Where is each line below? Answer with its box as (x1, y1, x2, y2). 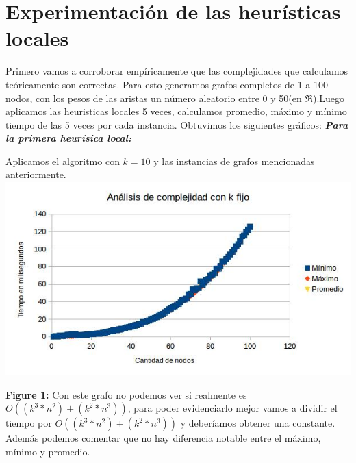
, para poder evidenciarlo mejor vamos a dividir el (127, 401, 338, 415)
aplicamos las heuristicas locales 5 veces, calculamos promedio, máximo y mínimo (5, 104, 347, 118)
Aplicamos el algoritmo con (5, 153, 120, 168)
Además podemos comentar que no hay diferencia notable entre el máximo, (5, 431, 321, 445)
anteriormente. (5, 167, 66, 182)
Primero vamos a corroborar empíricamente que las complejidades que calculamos (5, 64, 348, 78)
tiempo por (5, 416, 52, 430)
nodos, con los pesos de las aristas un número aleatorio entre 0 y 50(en (5, 90, 302, 105)
